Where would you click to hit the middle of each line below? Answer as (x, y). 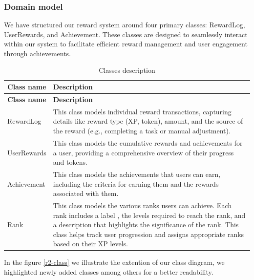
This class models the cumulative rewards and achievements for (148, 142)
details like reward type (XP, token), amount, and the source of (148, 121)
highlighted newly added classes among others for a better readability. (109, 272)
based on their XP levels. (90, 244)
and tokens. (70, 162)
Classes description (127, 70)
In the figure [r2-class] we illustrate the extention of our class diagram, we (114, 262)
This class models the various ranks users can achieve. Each (142, 205)
